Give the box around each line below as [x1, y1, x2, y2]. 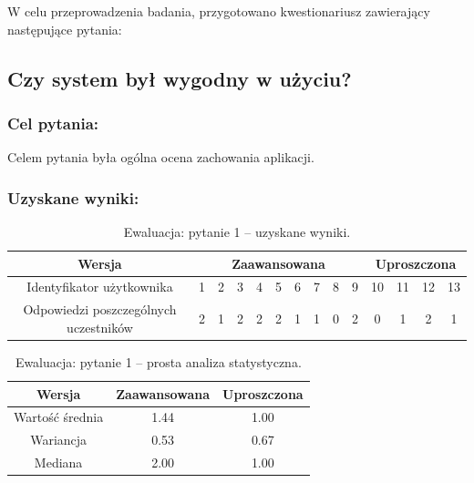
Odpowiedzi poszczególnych [23, 300, 177, 319]
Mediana [34, 453, 83, 472]
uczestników [67, 317, 133, 336]
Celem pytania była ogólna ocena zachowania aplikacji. [7, 148, 314, 167]
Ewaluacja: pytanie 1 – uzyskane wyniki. [123, 222, 351, 241]
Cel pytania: [7, 111, 99, 134]
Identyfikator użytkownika [26, 277, 173, 296]
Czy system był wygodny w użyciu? [7, 64, 352, 92]
